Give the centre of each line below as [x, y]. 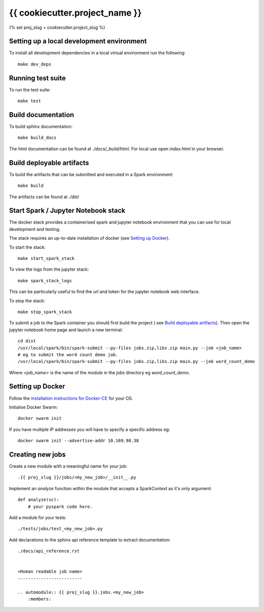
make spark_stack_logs [45, 281]
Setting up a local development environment [78, 41]
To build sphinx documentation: [41, 127]
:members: [39, 599]
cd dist [27, 341]
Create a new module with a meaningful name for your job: [68, 466]
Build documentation [42, 115]
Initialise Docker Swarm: [33, 407]
